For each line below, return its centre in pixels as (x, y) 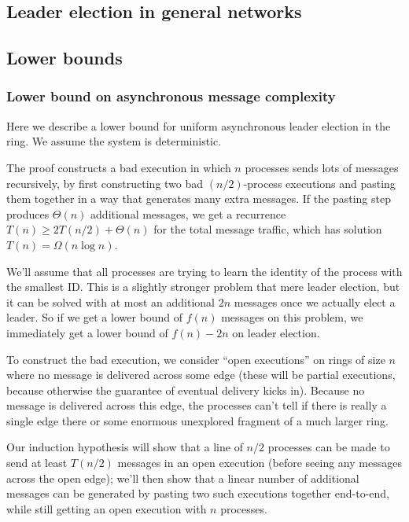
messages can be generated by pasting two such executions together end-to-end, (198, 493)
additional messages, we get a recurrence (188, 213)
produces (28, 213)
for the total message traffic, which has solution (268, 229)
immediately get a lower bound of (87, 332)
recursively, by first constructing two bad (105, 183)
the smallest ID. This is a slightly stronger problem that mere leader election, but (203, 287)
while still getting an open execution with (107, 508)
